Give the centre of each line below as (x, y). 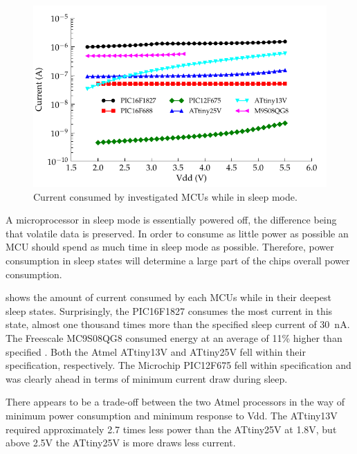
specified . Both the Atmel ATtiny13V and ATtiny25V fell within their (156, 351)
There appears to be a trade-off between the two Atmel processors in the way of (175, 402)
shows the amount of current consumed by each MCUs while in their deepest (169, 297)
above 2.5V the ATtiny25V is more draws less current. (121, 443)
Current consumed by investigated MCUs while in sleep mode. (165, 196)
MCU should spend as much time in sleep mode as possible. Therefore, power (170, 247)
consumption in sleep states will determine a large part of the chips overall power (178, 261)
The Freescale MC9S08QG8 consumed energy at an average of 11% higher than (174, 338)
